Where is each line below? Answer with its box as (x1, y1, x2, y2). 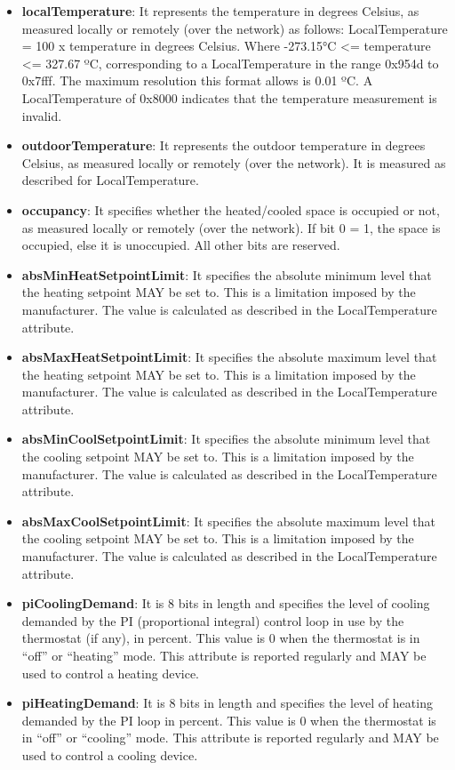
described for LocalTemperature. (21, 171, 199, 189)
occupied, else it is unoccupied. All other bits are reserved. (21, 236, 340, 254)
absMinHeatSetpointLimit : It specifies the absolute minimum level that (21, 265, 432, 284)
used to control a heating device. (21, 663, 200, 682)
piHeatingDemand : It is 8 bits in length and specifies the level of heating (21, 694, 433, 712)
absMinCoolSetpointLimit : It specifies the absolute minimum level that (21, 429, 431, 448)
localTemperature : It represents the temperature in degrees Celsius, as (21, 2, 419, 20)
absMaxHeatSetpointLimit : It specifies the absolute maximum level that (21, 348, 437, 366)
